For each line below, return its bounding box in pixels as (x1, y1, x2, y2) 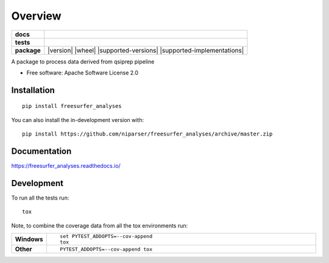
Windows (15, 235, 43, 243)
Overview (11, 9, 62, 23)
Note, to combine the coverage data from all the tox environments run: (11, 222, 188, 229)
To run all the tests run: (11, 194, 69, 201)
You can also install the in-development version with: (11, 116, 144, 123)
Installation (11, 85, 55, 95)
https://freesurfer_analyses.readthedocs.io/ (11, 162, 121, 170)
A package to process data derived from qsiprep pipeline (11, 58, 155, 65)
